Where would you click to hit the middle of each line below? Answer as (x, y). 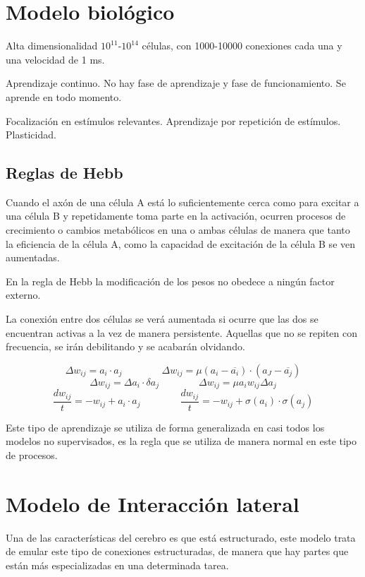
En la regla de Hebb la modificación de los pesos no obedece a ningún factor (170, 281)
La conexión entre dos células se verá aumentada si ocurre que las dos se (162, 319)
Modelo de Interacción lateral (153, 503)
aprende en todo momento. (64, 96)
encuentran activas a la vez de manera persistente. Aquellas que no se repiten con (182, 332)
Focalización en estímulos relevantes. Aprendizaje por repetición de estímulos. (173, 120)
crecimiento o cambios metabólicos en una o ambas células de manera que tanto (178, 230)
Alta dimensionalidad (52, 46)
